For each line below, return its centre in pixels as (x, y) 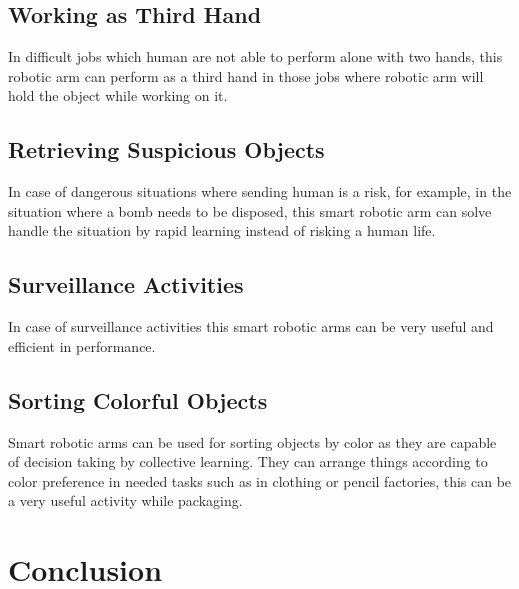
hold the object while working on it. (118, 95)
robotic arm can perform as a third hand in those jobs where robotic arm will (246, 75)
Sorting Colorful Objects (138, 399)
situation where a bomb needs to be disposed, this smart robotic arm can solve (250, 210)
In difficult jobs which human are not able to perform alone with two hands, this (255, 56)
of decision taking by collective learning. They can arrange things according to (248, 461)
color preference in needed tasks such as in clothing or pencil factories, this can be (260, 480)
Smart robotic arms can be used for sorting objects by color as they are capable (252, 441)
